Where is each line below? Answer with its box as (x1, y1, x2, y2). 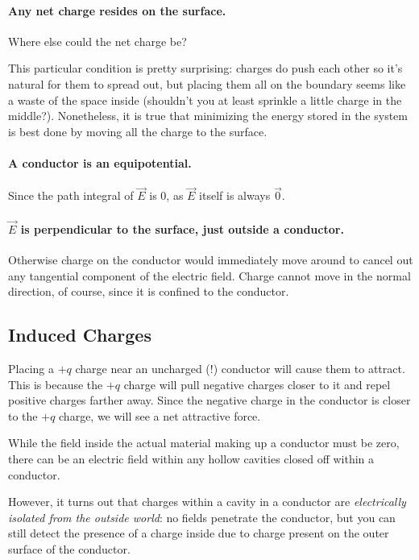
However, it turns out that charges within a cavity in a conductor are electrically (8, 493, 406, 510)
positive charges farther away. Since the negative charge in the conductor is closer (8, 392, 411, 409)
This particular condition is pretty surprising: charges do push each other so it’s (8, 60, 403, 77)
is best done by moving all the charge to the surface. (8, 122, 268, 139)
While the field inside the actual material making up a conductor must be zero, (8, 434, 400, 451)
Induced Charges (8, 322, 151, 347)
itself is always (199, 187, 271, 204)
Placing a (8, 359, 54, 376)
